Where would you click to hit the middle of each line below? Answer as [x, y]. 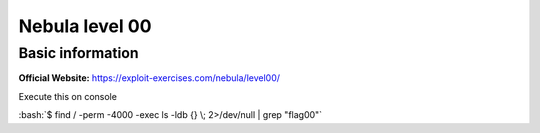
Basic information [78, 53]
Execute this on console [67, 96]
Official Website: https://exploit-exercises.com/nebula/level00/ [149, 78]
